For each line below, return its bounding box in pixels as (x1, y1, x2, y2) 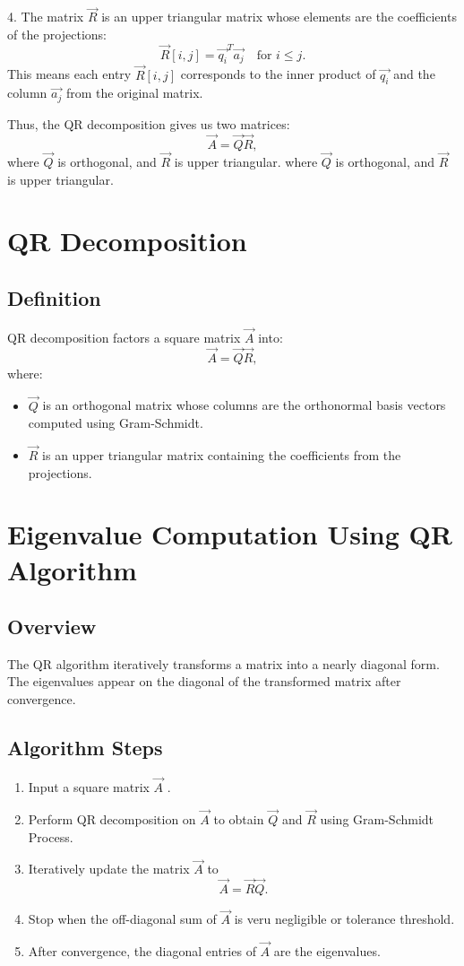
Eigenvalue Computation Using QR (7, 516, 452, 553)
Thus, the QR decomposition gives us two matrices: (7, 114, 290, 133)
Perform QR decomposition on (28, 809, 196, 828)
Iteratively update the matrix (28, 859, 190, 878)
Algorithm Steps (7, 734, 163, 761)
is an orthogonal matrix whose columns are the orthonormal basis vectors (42, 396, 446, 414)
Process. (28, 827, 73, 846)
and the (393, 65, 435, 83)
